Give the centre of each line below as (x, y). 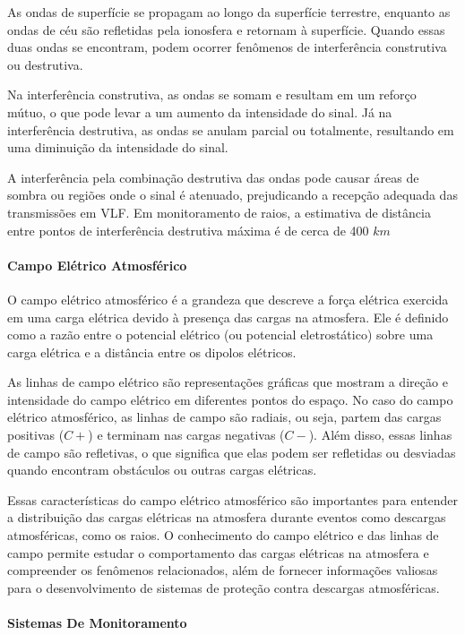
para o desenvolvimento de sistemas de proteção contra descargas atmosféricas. (224, 587)
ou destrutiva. (45, 64)
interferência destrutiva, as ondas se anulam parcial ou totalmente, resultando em (231, 129)
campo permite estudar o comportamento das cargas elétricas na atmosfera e (218, 552)
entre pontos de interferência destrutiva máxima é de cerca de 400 (188, 230)
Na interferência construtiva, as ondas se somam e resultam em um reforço (212, 94)
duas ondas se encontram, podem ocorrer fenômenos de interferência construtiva (227, 47)
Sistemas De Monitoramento (97, 623)
